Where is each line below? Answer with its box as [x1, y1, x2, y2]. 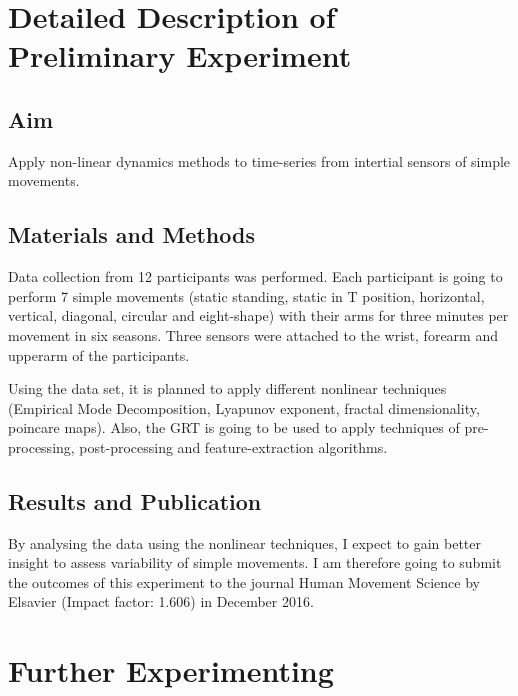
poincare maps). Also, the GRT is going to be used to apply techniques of [8, 417, 460, 438]
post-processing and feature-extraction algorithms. [79, 436, 388, 457]
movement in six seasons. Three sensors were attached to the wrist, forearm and [8, 324, 498, 345]
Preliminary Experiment [8, 35, 352, 76]
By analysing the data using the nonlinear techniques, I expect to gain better [8, 532, 482, 553]
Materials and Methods [8, 219, 255, 250]
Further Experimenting [8, 650, 334, 691]
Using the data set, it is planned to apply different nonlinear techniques [8, 378, 447, 399]
